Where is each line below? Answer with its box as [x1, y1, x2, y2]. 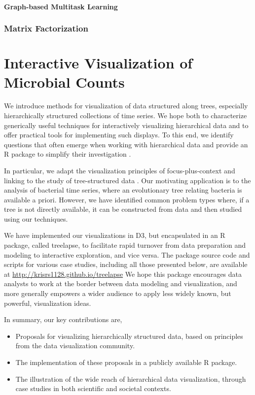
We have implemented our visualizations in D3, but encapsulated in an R [4, 230, 225, 240]
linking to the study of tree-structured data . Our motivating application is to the [4, 175, 251, 185]
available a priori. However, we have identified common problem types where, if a [4, 194, 250, 204]
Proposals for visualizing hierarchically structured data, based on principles [15, 330, 243, 341]
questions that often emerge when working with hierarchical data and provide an [4, 139, 248, 149]
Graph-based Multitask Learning [4, 1, 118, 11]
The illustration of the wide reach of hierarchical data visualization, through [15, 373, 246, 384]
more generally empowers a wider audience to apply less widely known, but [4, 288, 231, 298]
